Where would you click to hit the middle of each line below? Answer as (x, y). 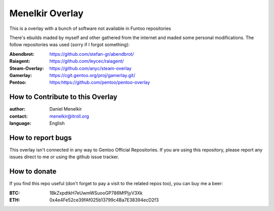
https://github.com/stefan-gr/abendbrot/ (92, 54)
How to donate (33, 172)
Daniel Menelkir (66, 109)
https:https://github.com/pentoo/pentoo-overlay (100, 82)
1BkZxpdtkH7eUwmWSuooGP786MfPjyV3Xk (96, 193)
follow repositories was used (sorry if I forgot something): (70, 45)
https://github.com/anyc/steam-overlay (91, 68)
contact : (19, 116)
